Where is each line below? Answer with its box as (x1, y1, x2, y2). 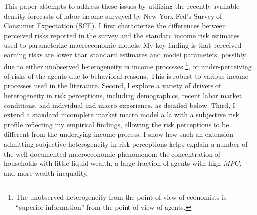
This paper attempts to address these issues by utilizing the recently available (4, 1, 240, 11)
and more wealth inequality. (4, 167, 88, 178)
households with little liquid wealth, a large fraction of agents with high (4, 158, 221, 168)
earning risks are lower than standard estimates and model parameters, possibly (4, 49, 246, 59)
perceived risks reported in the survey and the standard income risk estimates (4, 30, 240, 40)
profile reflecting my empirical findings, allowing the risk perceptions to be (4, 119, 229, 129)
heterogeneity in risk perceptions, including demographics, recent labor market (4, 90, 242, 100)
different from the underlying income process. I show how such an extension (4, 129, 234, 139)
